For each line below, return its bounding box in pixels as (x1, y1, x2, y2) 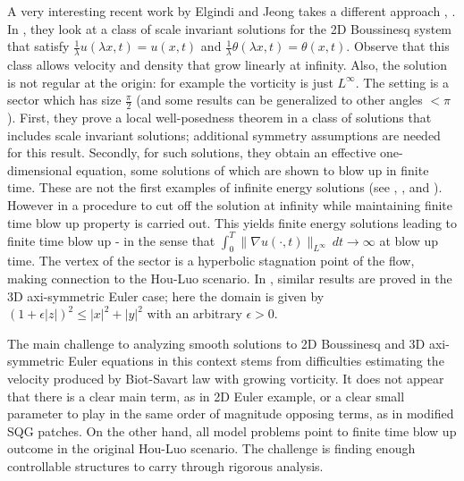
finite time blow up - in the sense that (7, 231, 215, 249)
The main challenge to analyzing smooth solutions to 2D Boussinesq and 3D (7, 333, 426, 352)
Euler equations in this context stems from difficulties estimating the (68, 351, 444, 370)
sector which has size (7, 90, 122, 109)
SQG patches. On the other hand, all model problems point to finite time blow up (7, 421, 457, 440)
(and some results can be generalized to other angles (136, 90, 423, 109)
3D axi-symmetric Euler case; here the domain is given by (7, 286, 325, 305)
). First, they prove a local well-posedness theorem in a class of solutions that (7, 108, 432, 127)
